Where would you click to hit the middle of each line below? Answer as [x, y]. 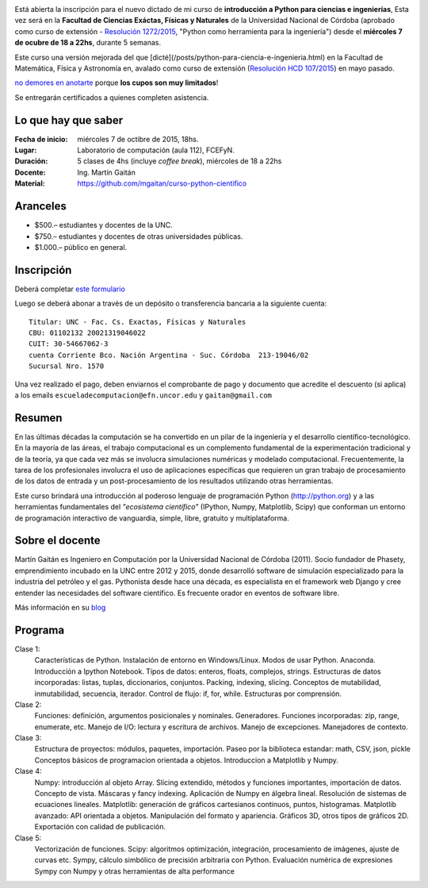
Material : [30, 183]
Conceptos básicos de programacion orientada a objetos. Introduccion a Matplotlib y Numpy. [186, 760]
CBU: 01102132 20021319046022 [88, 333]
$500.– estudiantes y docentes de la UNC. [104, 225]
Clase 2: [28, 704]
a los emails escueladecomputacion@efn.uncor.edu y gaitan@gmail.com [143, 395]
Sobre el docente [57, 541]
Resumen [38, 418]
